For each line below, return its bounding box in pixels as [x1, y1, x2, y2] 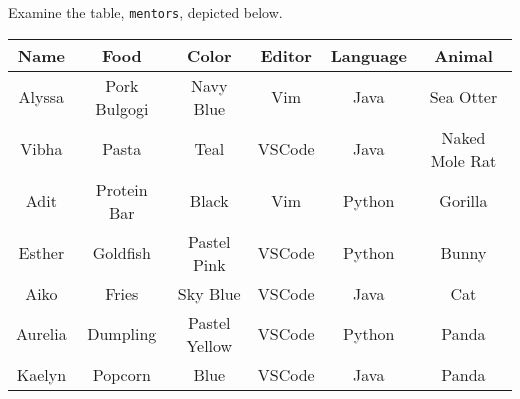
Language [330, 43, 407, 67]
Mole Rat [430, 148, 497, 172]
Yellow [186, 333, 233, 357]
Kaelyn [16, 362, 67, 386]
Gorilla [439, 189, 488, 213]
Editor [260, 43, 312, 67]
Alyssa [18, 85, 65, 109]
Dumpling [87, 322, 157, 346]
